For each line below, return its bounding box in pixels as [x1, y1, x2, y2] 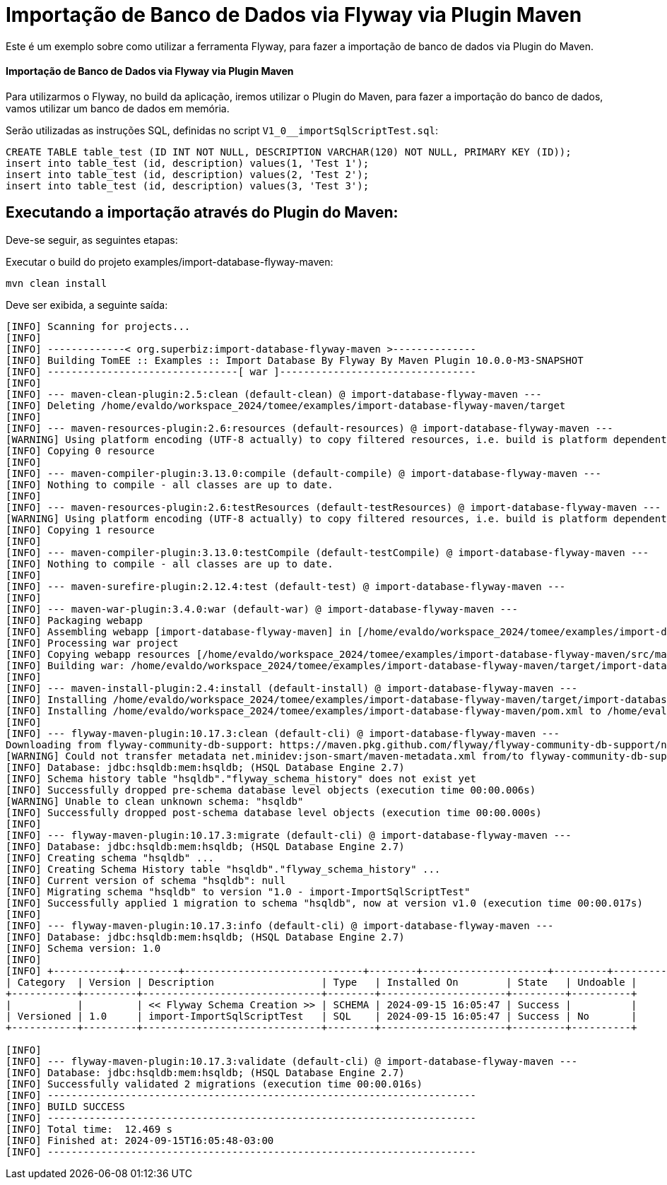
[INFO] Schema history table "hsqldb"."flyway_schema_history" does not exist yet [6, 772, 476, 784]
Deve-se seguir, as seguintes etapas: [6, 233, 178, 246]
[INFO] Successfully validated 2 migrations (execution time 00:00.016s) [6, 1078, 423, 1090]
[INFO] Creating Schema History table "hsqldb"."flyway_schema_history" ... [6, 863, 441, 875]
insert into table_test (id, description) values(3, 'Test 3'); [6, 179, 370, 191]
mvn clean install [6, 277, 107, 289]
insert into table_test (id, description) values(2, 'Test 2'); [6, 168, 370, 180]
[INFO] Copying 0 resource [6, 444, 155, 456]
